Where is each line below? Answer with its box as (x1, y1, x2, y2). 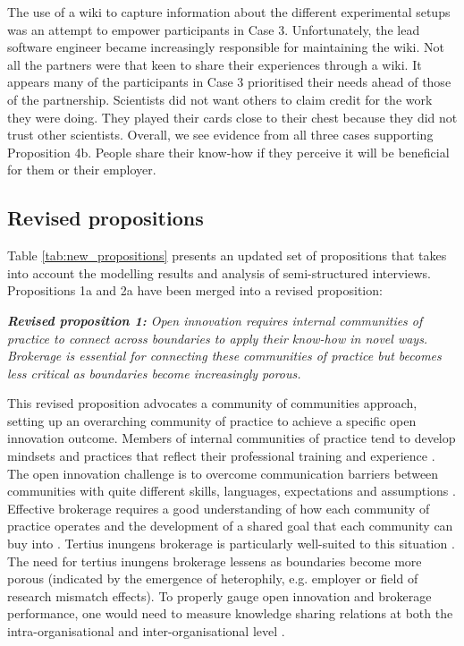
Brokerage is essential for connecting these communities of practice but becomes (7, 346, 442, 365)
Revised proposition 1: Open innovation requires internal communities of (7, 310, 423, 329)
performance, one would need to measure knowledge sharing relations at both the (7, 604, 453, 623)
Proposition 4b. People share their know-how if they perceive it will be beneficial (7, 142, 450, 161)
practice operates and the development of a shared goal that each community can (7, 516, 453, 535)
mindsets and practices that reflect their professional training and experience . (7, 446, 435, 465)
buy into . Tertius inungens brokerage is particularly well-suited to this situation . (7, 534, 455, 553)
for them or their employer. (7, 160, 156, 179)
